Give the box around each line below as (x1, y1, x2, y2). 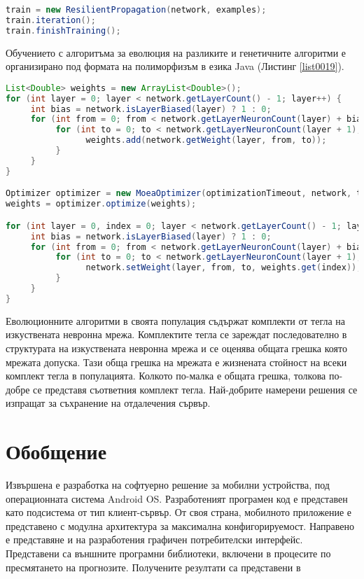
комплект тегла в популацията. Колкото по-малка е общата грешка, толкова (6, 368, 326, 383)
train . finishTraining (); (6, 25, 121, 36)
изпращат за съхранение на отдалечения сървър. (6, 396, 211, 410)
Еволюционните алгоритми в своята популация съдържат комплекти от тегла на (6, 313, 346, 328)
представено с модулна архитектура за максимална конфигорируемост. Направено (6, 518, 354, 533)
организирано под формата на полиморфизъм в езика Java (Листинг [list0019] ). (6, 59, 344, 74)
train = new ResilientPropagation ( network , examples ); (6, 5, 267, 15)
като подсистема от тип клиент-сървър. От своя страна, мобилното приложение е (6, 505, 351, 519)
